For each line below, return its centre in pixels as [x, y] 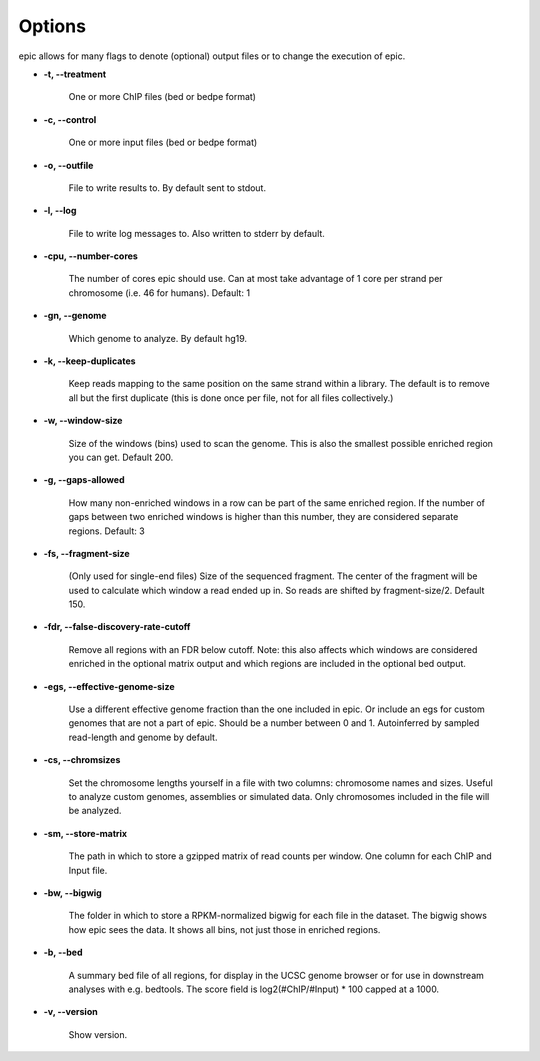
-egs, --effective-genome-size [109, 686]
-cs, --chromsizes [82, 760]
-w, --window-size [83, 421]
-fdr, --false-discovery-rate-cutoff [117, 627]
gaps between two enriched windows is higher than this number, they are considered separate [263, 517]
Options [52, 26]
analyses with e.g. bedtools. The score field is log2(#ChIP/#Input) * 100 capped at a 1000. [254, 989]
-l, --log [60, 211]
